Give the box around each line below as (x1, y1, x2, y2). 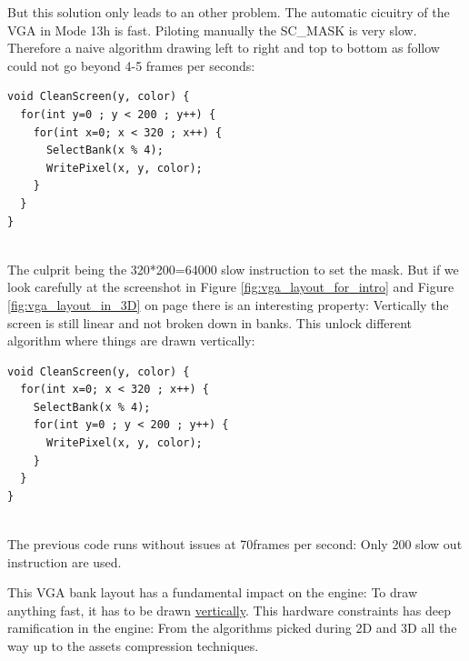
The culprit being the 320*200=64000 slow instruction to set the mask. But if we (7, 259, 459, 278)
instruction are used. (7, 552, 122, 571)
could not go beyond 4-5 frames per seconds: (7, 55, 255, 75)
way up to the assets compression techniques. (7, 636, 259, 655)
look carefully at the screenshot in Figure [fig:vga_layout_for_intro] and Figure (7, 277, 454, 296)
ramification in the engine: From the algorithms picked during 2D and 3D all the (7, 618, 457, 637)
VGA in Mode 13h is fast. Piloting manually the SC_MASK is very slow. (7, 20, 417, 39)
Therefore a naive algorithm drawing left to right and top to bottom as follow (7, 38, 440, 57)
